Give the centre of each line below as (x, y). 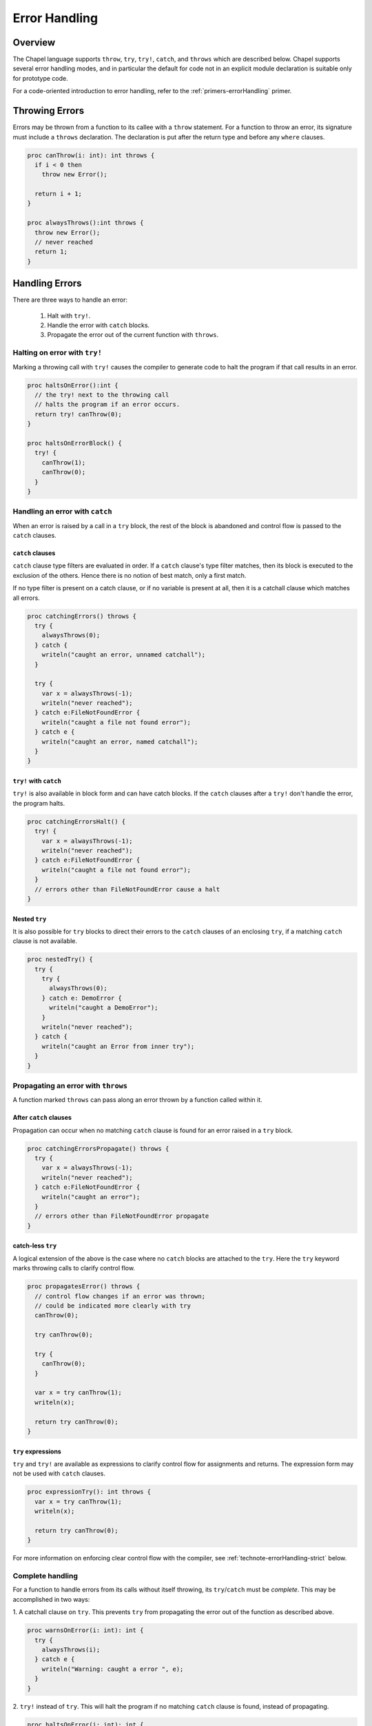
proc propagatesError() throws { (84, 1287)
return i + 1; (59, 194)
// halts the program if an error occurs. (107, 405)
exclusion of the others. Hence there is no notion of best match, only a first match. (130, 575)
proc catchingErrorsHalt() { (76, 821)
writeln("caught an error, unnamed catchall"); (124, 655)
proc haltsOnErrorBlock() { (74, 443)
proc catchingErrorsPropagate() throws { (98, 1148)
